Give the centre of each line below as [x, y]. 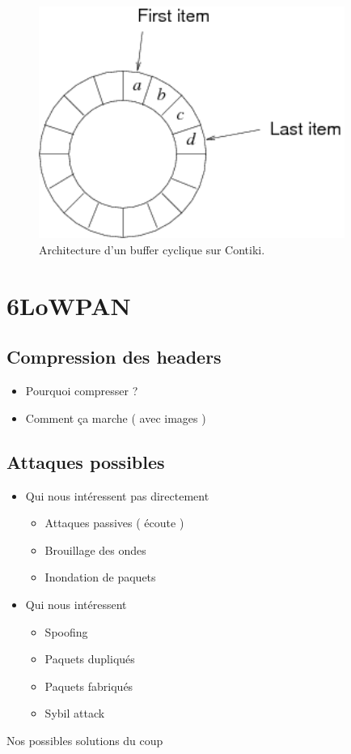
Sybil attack [75, 713]
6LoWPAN [69, 305]
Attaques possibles [86, 461]
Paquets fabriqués [89, 686]
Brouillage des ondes [95, 550]
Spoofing [66, 631]
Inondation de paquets [100, 577]
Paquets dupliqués [90, 659]
